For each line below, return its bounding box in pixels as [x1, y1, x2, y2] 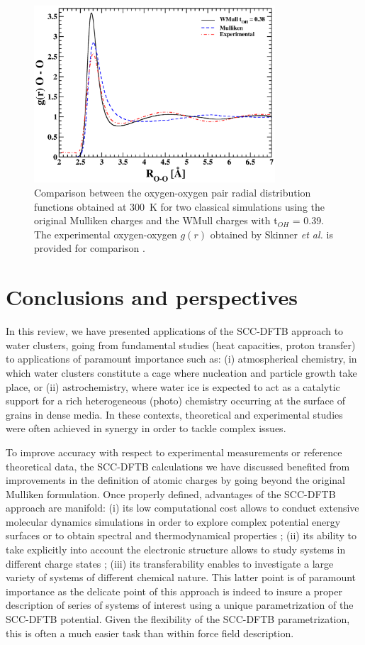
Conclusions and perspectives [6, 282, 298, 312]
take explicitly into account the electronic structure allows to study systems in [6, 542, 346, 557]
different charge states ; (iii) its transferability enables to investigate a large [6, 556, 334, 570]
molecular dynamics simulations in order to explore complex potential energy [6, 514, 341, 529]
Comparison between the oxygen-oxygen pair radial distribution [34, 185, 311, 200]
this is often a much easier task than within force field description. [6, 625, 294, 640]
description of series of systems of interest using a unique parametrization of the [6, 597, 354, 612]
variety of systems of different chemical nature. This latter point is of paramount [6, 570, 356, 585]
